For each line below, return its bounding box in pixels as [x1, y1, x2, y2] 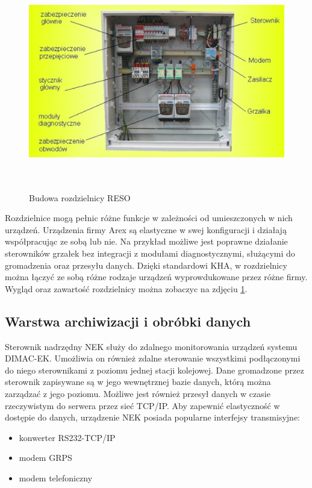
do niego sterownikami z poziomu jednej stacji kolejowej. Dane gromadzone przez [5, 363, 304, 376]
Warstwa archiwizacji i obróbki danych [5, 311, 251, 330]
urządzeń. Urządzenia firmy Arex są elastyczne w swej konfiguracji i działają [5, 223, 287, 236]
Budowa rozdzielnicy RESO [29, 191, 131, 204]
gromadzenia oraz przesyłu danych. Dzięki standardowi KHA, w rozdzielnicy [5, 258, 287, 271]
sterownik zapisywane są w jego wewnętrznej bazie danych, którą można [5, 375, 271, 388]
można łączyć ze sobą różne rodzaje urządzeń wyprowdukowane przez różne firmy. [5, 271, 308, 283]
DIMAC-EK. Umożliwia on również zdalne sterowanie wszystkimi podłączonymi [5, 352, 301, 364]
